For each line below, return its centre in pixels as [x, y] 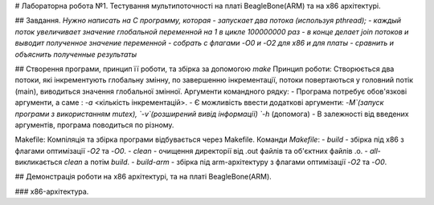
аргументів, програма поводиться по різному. [94, 125]
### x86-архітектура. [52, 191]
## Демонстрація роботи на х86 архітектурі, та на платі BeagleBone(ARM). [143, 177]
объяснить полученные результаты [76, 54]
